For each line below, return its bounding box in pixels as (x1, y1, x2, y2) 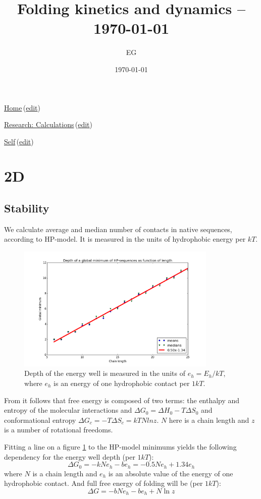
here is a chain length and (169, 414, 249, 425)
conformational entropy (4, 414, 76, 425)
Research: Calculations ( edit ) (4, 119, 93, 130)
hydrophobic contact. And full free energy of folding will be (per (4, 478, 203, 488)
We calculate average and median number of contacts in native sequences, (4, 224, 232, 234)
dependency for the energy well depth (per (4, 451, 135, 462)
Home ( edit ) (4, 102, 40, 113)
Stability (4, 200, 49, 216)
